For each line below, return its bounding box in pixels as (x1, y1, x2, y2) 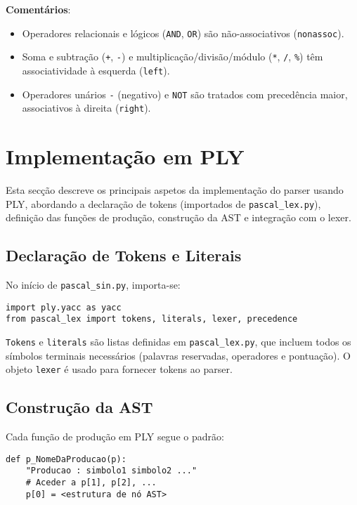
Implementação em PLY (6, 142, 245, 171)
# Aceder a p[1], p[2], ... (25, 478, 157, 488)
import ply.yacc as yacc (6, 302, 122, 313)
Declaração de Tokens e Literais (6, 244, 242, 266)
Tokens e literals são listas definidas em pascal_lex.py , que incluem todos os (6, 334, 351, 349)
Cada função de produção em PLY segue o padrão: (6, 429, 224, 444)
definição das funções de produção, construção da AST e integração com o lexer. (6, 210, 351, 225)
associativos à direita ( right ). (22, 100, 151, 115)
